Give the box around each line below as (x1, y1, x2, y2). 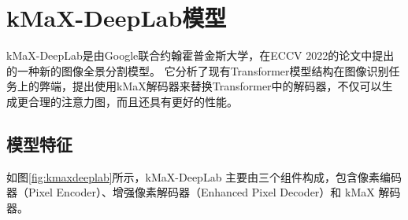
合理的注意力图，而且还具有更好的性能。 (28, 93, 238, 109)
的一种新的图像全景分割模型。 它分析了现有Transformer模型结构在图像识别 (6, 62, 389, 79)
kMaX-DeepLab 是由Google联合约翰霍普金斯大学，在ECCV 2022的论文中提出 (6, 47, 395, 64)
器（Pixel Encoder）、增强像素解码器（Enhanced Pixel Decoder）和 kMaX (6, 184, 375, 200)
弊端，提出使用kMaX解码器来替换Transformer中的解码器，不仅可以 (39, 78, 382, 94)
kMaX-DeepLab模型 (6, 2, 227, 34)
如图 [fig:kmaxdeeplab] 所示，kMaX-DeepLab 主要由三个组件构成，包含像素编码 (6, 168, 402, 185)
